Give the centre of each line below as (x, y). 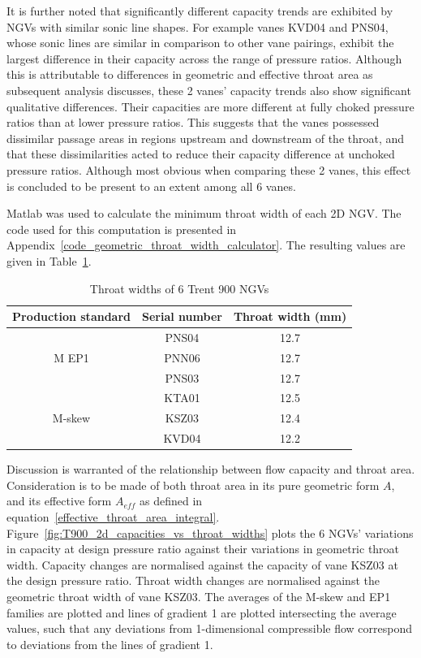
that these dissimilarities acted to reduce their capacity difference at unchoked (201, 154)
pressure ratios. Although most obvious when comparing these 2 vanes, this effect (209, 169)
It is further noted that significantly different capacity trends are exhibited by (200, 11)
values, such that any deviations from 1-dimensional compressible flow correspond (210, 628)
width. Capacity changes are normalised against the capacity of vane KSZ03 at (202, 564)
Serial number (182, 316)
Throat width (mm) (290, 316)
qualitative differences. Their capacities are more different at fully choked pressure (210, 106)
